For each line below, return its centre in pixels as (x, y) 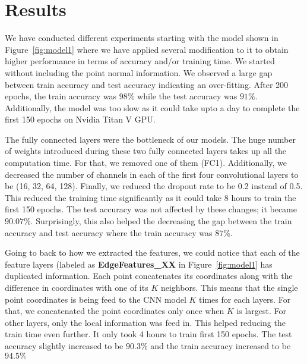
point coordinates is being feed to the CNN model (96, 299)
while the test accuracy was (187, 96)
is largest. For (262, 311)
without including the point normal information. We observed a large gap (139, 72)
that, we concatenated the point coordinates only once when (115, 311)
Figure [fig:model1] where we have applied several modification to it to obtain (147, 49)
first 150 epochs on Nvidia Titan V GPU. (80, 119)
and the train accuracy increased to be (221, 345)
